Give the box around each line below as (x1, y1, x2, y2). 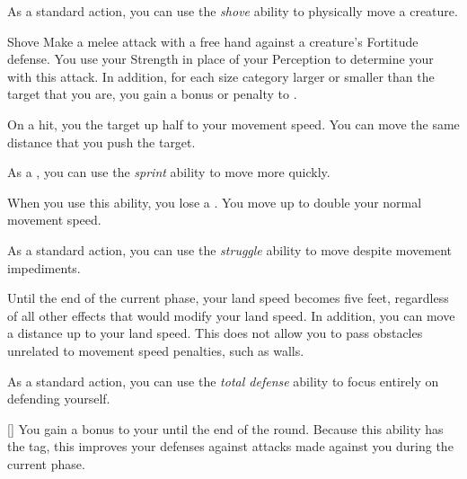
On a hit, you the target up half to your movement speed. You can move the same (7, 114, 460, 133)
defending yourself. (7, 389, 110, 408)
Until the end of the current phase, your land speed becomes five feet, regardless (7, 288, 449, 307)
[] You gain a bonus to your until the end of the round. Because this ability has (7, 419, 444, 438)
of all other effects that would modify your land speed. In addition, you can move (7, 306, 455, 324)
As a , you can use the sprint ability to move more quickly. (7, 163, 330, 182)
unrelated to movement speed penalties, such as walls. (7, 341, 304, 359)
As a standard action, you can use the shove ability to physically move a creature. (7, 2, 458, 20)
